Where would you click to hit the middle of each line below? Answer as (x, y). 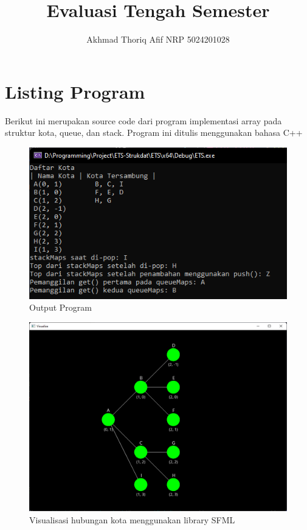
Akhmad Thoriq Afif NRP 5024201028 (158, 39)
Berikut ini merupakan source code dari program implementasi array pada (143, 120)
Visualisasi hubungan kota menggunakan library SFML (132, 520)
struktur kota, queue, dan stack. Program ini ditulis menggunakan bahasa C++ (154, 132)
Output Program (60, 307)
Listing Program (75, 91)
